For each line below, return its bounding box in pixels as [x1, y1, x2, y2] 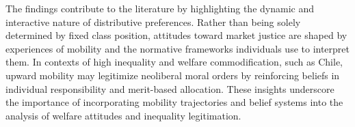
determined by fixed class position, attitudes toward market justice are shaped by [5, 28, 347, 42]
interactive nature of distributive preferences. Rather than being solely [5, 14, 301, 29]
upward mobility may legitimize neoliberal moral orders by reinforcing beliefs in [5, 68, 340, 82]
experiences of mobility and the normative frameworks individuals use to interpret [5, 41, 350, 55]
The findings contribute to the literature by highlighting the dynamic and [5, 1, 314, 15]
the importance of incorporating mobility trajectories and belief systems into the [5, 95, 343, 109]
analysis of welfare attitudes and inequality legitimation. [5, 108, 241, 122]
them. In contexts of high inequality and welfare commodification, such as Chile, [5, 55, 343, 69]
